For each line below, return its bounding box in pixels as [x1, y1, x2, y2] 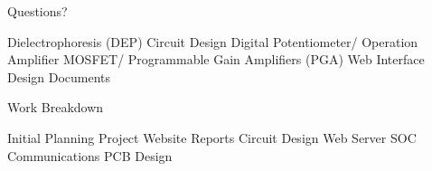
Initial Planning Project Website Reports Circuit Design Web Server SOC [7, 128, 417, 147]
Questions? [7, 2, 68, 20]
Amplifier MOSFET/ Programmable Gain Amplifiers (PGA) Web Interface [7, 50, 425, 69]
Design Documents [7, 67, 111, 86]
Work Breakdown [7, 98, 104, 117]
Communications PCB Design [7, 146, 173, 165]
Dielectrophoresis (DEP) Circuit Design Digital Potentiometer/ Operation [7, 32, 418, 51]
